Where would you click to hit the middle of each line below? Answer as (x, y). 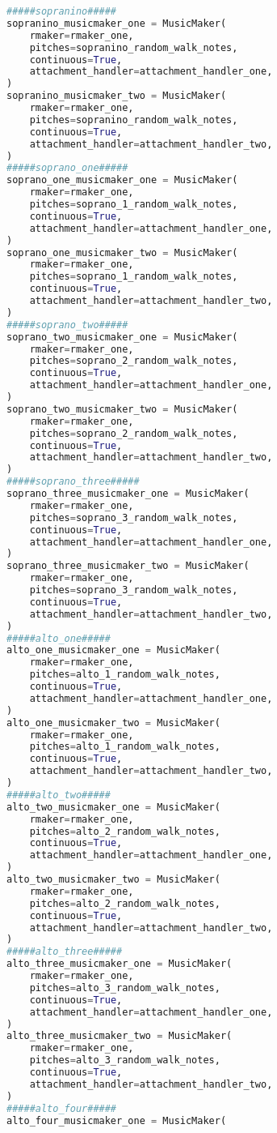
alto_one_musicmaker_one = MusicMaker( (113, 650)
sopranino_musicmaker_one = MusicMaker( (117, 23)
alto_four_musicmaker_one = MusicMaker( (117, 1120)
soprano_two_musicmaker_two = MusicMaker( (122, 409)
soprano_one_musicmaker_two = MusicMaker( (122, 252)
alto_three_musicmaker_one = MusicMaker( (120, 964)
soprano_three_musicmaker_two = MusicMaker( (128, 566)
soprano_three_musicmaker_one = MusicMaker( (128, 494)
